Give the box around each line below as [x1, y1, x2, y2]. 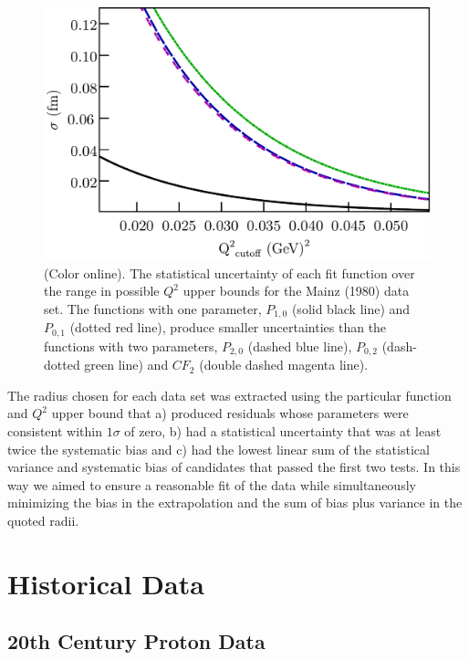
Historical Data [7, 564, 204, 602]
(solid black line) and [291, 299, 411, 318]
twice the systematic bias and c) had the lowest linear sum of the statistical [7, 439, 430, 458]
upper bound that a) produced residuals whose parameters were [51, 403, 409, 423]
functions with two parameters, [44, 336, 218, 355]
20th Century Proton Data [7, 627, 266, 655]
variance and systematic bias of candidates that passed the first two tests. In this [7, 457, 461, 477]
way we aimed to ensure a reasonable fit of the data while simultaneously [7, 475, 416, 494]
